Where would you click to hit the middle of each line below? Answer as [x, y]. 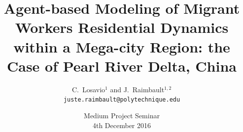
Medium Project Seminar [122, 115]
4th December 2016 [122, 125]
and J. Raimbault [137, 89]
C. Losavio [88, 89]
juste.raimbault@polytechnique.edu [122, 100]
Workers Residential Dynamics [122, 27]
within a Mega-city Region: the [122, 46]
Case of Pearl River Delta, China [121, 66]
